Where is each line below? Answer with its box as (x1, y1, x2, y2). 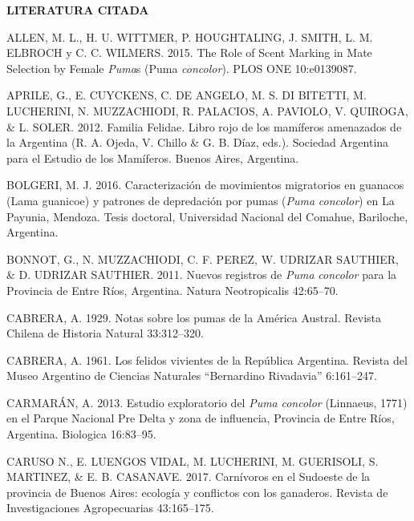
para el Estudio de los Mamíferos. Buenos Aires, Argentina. (6, 149, 299, 166)
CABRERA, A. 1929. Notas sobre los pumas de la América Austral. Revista (6, 309, 381, 325)
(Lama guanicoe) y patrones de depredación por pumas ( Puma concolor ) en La (6, 192, 395, 208)
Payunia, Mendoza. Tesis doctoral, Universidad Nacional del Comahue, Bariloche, (6, 208, 408, 224)
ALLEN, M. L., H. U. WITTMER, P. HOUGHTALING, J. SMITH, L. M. (6, 28, 373, 45)
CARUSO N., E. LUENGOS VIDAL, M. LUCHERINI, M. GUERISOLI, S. (6, 452, 379, 469)
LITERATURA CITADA (6, 2, 149, 18)
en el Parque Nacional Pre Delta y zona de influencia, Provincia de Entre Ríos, (6, 410, 395, 426)
